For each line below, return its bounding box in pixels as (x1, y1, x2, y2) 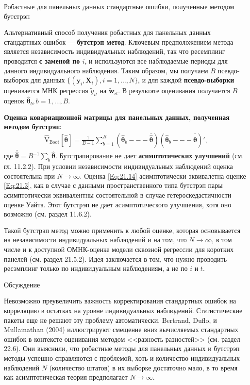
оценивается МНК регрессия (4, 85, 88, 96)
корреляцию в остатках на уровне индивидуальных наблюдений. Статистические (4, 305, 243, 315)
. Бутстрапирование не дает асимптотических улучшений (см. (55, 151, 244, 161)
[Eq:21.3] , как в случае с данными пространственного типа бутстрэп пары (4, 180, 223, 190)
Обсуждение (4, 279, 40, 289)
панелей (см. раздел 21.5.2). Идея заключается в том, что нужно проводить (4, 253, 227, 264)
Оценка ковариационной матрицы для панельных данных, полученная (4, 112, 230, 122)
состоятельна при (4, 170, 55, 181)
